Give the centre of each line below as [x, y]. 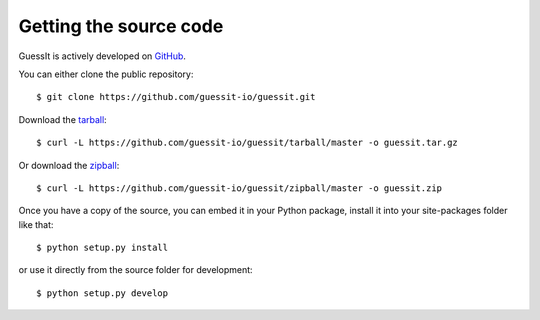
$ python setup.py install [102, 248]
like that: [36, 224]
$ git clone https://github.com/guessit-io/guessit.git [176, 97]
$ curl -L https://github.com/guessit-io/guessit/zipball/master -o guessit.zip [239, 188]
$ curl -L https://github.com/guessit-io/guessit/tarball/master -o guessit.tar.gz [247, 143]
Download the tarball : [62, 119]
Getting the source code [121, 26]
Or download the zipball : [69, 165]
